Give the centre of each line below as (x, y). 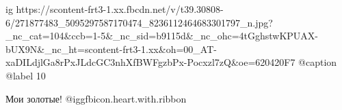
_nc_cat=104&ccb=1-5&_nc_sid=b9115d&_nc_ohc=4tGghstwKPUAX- (162, 36)
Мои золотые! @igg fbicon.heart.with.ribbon (96, 98)
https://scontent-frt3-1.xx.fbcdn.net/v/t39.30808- (120, 9)
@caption (318, 62)
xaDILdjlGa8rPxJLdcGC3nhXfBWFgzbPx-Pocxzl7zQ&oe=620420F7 (150, 62)
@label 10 (26, 75)
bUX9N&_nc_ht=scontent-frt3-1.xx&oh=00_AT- (111, 49)
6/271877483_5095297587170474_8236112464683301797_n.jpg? (139, 22)
